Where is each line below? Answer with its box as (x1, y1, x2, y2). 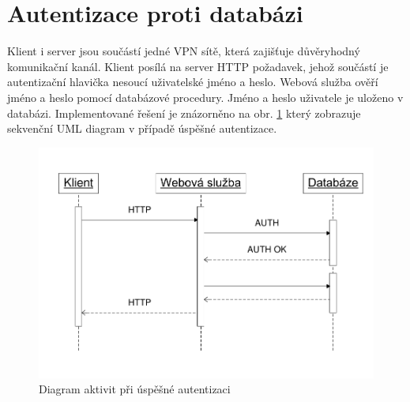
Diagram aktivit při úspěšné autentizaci (39, 381, 231, 397)
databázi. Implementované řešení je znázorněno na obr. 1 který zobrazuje (7, 104, 361, 121)
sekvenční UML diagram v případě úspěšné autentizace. (7, 120, 277, 137)
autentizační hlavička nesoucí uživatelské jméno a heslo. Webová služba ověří (7, 73, 378, 90)
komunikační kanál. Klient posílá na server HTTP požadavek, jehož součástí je (7, 58, 389, 74)
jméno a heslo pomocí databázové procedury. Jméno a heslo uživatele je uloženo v (7, 88, 404, 105)
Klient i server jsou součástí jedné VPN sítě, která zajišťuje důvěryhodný (7, 43, 360, 59)
